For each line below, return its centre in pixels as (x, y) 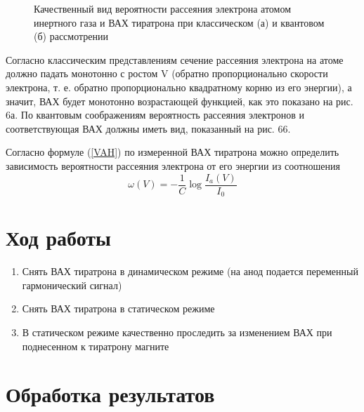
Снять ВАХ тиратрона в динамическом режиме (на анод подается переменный (190, 271)
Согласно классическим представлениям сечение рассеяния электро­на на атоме (175, 59)
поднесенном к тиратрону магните (96, 346)
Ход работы (58, 238)
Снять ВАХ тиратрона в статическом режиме (118, 308)
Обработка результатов (110, 394)
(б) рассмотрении (71, 36)
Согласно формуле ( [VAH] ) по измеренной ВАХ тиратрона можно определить (173, 152)
